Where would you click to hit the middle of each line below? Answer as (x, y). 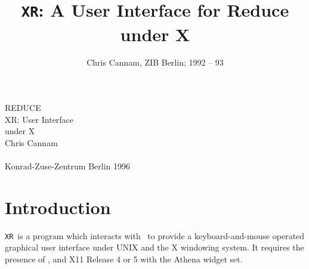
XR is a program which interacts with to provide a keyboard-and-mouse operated (155, 235)
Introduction (58, 207)
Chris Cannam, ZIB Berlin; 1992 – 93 (155, 62)
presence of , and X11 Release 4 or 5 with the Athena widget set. (124, 259)
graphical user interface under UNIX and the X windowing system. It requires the (154, 247)
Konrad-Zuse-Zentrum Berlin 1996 (67, 166)
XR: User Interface (39, 119)
